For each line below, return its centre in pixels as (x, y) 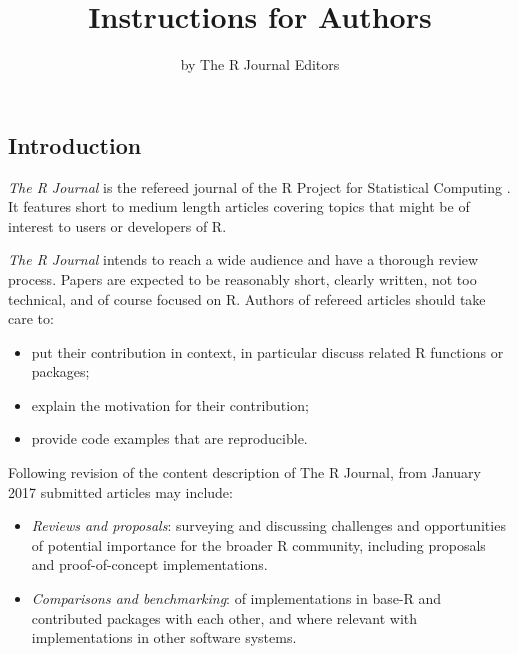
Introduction (75, 144)
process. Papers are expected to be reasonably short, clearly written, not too (242, 278)
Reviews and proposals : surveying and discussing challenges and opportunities (268, 525)
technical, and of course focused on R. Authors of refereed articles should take (247, 298)
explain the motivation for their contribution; (170, 404)
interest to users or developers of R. (117, 225)
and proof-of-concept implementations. (149, 564)
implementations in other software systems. (164, 637)
